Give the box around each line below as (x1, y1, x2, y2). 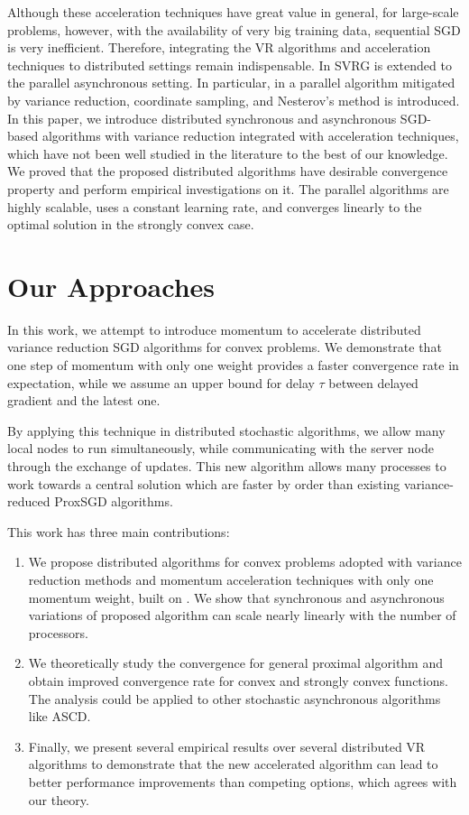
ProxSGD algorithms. (54, 492, 173, 511)
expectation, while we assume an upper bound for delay (7, 373, 315, 392)
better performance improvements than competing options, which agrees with (28, 772, 457, 791)
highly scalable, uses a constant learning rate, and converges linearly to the (7, 197, 422, 216)
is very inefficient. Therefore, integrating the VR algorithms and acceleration (7, 38, 431, 57)
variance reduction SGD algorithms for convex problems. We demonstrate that (7, 338, 442, 357)
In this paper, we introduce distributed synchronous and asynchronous (7, 108, 397, 127)
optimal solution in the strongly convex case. (7, 215, 254, 234)
